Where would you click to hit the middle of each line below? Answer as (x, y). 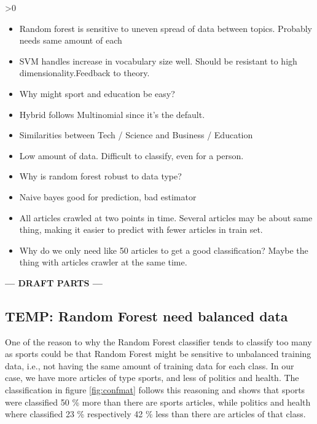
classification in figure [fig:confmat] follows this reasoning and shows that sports (155, 390)
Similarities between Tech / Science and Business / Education (136, 135)
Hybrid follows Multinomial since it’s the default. (112, 114)
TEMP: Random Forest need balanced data (147, 316)
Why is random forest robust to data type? (100, 176)
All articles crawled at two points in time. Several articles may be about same (166, 217)
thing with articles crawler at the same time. (103, 262)
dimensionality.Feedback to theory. (84, 73)
